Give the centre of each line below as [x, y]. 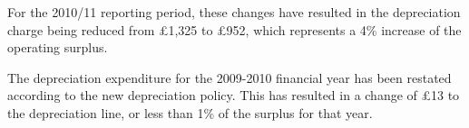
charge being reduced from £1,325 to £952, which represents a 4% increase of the [234, 29]
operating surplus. [58, 47]
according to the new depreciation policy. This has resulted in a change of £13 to [234, 95]
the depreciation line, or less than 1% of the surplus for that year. [190, 112]
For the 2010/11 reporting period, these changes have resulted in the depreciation [234, 12]
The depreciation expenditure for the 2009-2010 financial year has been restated [230, 77]
